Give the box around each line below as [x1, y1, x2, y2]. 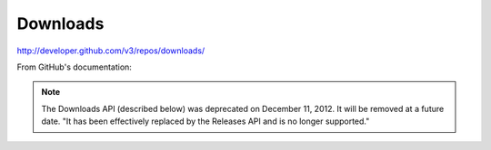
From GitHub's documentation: [16, 61, 132, 72]
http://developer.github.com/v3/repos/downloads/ [16, 45, 205, 56]
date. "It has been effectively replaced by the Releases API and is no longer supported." [41, 116, 370, 127]
